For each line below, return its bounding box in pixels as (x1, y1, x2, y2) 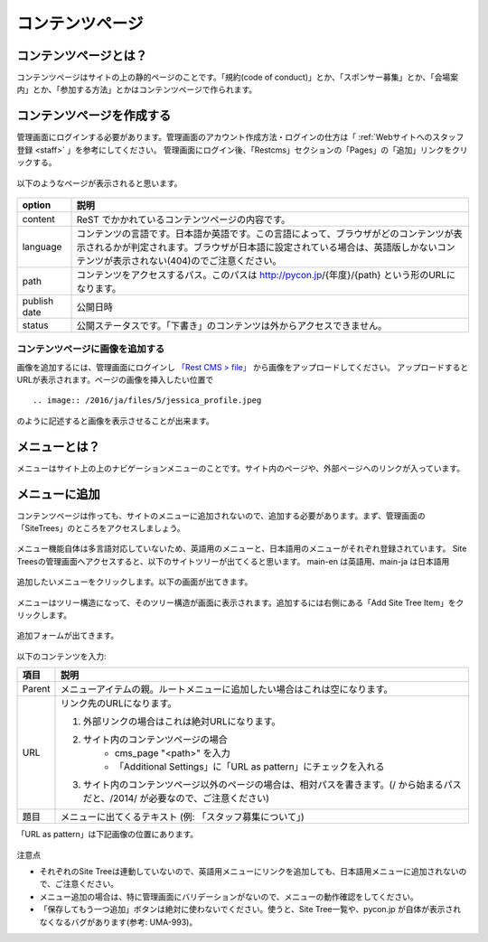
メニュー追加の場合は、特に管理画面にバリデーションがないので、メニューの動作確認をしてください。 (39, 891, 419, 902)
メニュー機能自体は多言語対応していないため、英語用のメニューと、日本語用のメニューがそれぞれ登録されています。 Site (16, 543, 467, 555)
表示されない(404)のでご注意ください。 (112, 254, 282, 266)
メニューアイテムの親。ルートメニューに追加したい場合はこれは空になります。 (60, 683, 393, 695)
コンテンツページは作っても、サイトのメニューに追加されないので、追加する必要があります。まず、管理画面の (16, 510, 426, 521)
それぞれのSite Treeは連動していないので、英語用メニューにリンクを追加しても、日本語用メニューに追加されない (39, 865, 459, 876)
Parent (22, 683, 51, 695)
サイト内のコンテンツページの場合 (82, 733, 228, 746)
